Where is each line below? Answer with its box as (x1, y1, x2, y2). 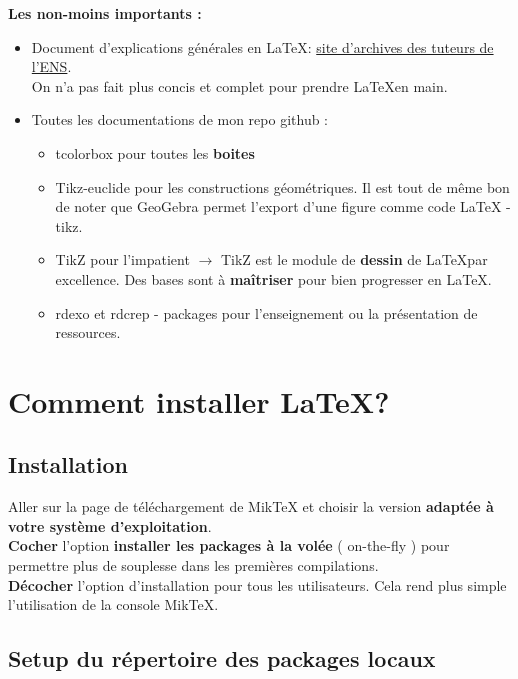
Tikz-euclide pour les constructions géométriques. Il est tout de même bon (55, 176, 510, 197)
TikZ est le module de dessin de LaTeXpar (220, 249, 488, 270)
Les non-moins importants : (8, 3, 202, 23)
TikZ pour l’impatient (55, 249, 190, 270)
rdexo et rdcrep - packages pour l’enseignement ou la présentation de (55, 302, 478, 323)
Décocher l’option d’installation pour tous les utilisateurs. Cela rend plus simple (8, 574, 507, 595)
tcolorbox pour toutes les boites (55, 142, 255, 163)
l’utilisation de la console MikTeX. (8, 594, 219, 615)
